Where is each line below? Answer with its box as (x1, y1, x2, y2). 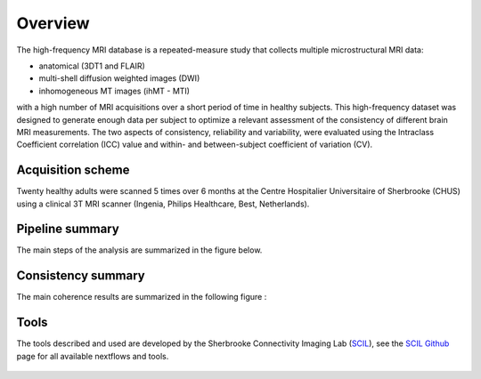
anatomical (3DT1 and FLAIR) (38, 60, 146, 71)
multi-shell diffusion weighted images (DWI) (38, 73, 200, 84)
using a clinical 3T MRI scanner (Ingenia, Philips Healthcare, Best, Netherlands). (16, 198, 310, 209)
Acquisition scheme (16, 163, 130, 178)
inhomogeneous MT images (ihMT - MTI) (38, 85, 191, 96)
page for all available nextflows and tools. (16, 351, 169, 361)
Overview (16, 13, 90, 33)
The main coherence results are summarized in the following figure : (16, 292, 267, 302)
